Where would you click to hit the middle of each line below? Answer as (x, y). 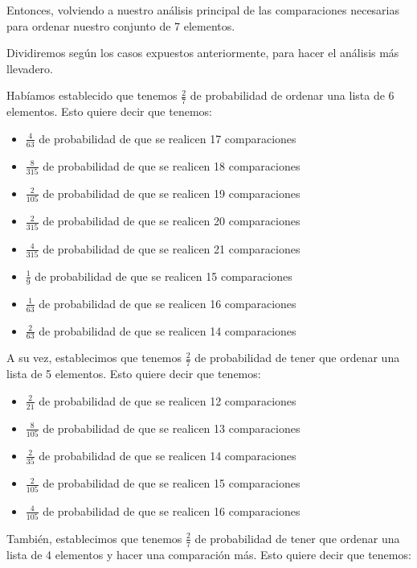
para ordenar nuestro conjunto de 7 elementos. (121, 25)
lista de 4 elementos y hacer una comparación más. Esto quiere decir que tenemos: (209, 554)
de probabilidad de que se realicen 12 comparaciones (168, 400)
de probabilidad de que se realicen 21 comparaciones (172, 248)
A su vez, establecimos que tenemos (94, 358)
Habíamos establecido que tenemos (92, 95)
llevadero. (30, 68)
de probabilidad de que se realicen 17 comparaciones (168, 138)
